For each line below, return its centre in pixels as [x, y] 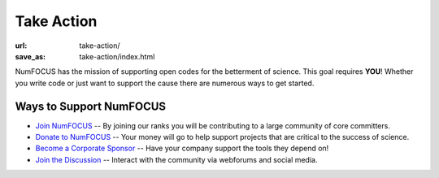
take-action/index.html [117, 56]
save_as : [30, 56]
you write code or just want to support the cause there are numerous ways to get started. [165, 83]
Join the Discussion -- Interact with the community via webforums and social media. [176, 159]
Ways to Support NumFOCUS [91, 106]
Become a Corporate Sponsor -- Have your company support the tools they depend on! [182, 148]
